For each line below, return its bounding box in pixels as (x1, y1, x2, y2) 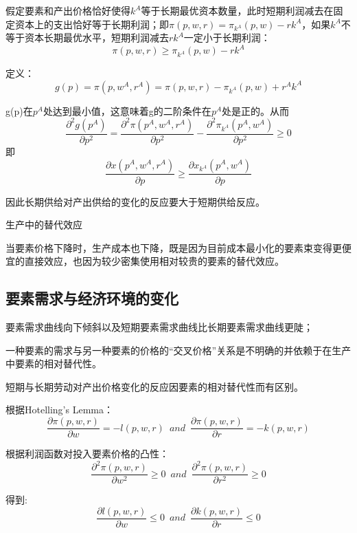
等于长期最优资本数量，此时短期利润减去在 (141, 3, 334, 17)
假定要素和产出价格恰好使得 (5, 3, 130, 17)
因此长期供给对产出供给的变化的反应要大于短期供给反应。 (5, 194, 265, 208)
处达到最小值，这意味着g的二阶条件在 (43, 103, 211, 118)
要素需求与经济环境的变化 (5, 287, 178, 309)
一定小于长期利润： (183, 30, 270, 45)
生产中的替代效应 (5, 217, 82, 232)
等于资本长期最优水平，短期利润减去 (5, 30, 169, 45)
